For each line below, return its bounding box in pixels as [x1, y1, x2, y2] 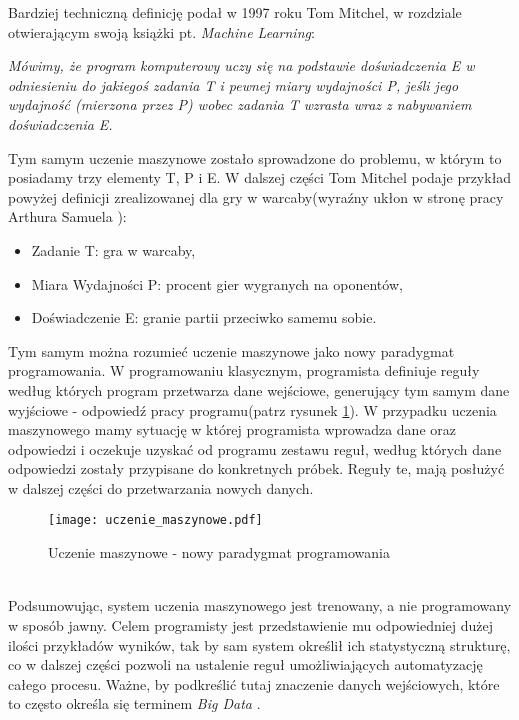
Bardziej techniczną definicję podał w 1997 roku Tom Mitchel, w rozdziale [8, 2, 462, 22]
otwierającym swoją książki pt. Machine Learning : [8, 21, 315, 42]
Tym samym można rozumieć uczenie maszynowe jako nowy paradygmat [8, 340, 455, 361]
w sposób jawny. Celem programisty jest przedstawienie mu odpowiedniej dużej [8, 614, 494, 635]
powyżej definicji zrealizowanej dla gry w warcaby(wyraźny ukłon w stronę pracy [8, 186, 504, 207]
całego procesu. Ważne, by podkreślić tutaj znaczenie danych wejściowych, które [8, 673, 500, 694]
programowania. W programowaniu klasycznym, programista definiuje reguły [8, 360, 480, 381]
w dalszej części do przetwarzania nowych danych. [8, 477, 314, 498]
